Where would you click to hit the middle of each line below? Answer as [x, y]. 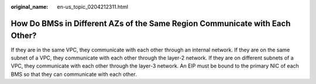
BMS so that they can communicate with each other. [74, 74]
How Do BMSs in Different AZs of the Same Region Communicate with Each [151, 23]
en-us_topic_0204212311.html [93, 7]
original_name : [30, 7]
